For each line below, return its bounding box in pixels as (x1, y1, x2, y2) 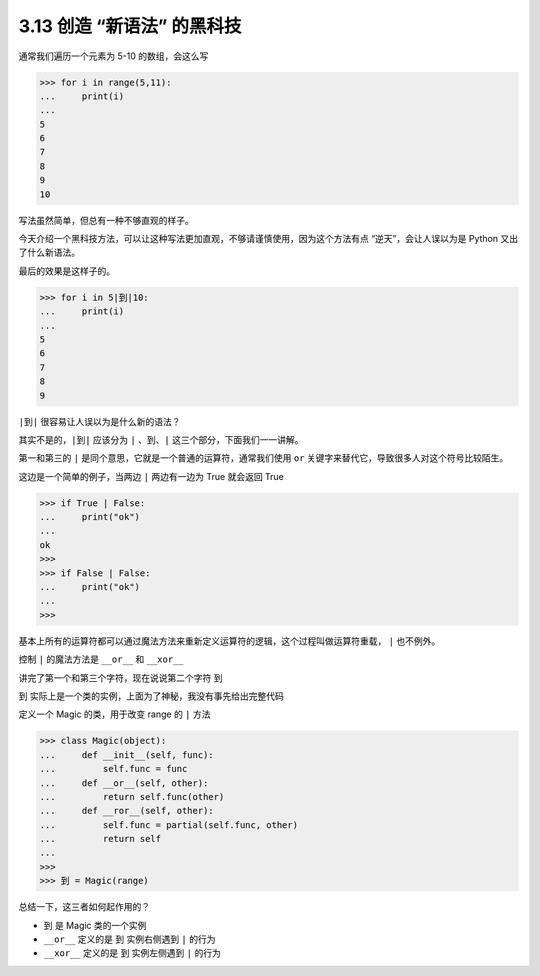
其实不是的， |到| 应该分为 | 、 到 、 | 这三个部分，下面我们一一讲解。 (18, 433, 304, 445)
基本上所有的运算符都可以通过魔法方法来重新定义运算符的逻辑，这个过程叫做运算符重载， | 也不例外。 (18, 635, 441, 647)
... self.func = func (39, 763, 188, 775)
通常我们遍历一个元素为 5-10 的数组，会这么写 (18, 50, 209, 62)
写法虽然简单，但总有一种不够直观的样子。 (18, 214, 194, 226)
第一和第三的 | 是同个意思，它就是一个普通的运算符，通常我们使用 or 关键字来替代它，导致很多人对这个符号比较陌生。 (18, 452, 509, 464)
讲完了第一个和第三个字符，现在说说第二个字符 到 (18, 671, 223, 684)
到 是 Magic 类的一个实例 (43, 919, 147, 931)
